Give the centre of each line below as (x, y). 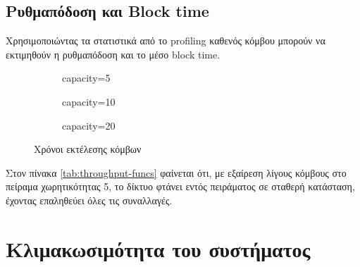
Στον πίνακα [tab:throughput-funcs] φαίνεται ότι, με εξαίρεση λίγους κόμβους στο (176, 172)
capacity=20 (89, 125)
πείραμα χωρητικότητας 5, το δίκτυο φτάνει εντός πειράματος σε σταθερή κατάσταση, (180, 186)
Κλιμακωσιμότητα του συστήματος (158, 248)
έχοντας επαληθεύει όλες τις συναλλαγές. (89, 200)
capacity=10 (89, 101)
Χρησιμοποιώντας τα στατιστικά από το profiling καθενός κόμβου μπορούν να (166, 41)
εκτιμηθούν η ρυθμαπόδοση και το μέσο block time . (113, 54)
